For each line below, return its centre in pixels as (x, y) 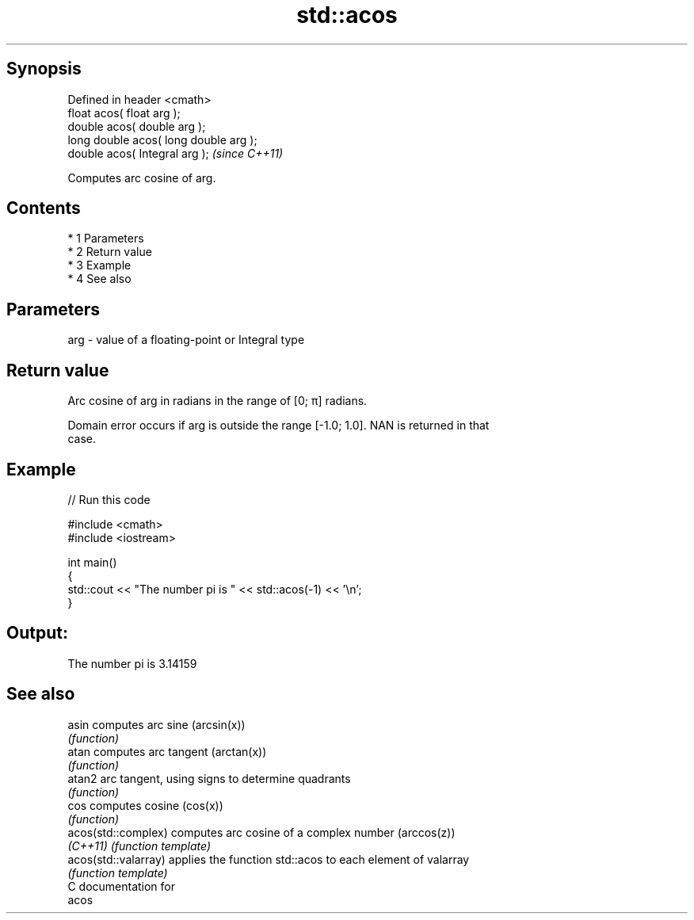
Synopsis (44, 69)
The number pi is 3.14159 (132, 663)
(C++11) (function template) (139, 846)
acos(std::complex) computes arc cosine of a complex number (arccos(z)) (261, 832)
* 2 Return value (110, 252)
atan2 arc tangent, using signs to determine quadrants (209, 778)
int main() (92, 562)
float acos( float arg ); (124, 113)
